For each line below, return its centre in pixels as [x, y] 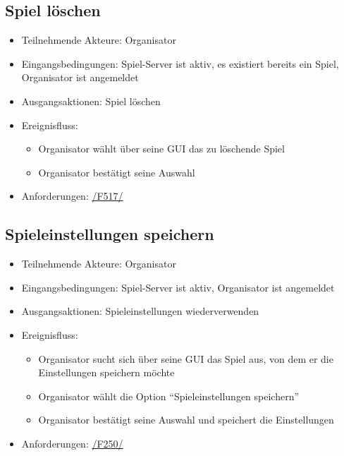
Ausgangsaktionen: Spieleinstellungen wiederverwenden [140, 311]
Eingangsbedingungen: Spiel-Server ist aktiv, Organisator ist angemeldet [178, 287]
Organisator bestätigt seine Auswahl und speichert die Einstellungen [186, 420]
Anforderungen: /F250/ [72, 443]
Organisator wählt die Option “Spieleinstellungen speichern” [169, 396]
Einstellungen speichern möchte [106, 372]
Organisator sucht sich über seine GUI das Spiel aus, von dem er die [186, 358]
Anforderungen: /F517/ [72, 196]
